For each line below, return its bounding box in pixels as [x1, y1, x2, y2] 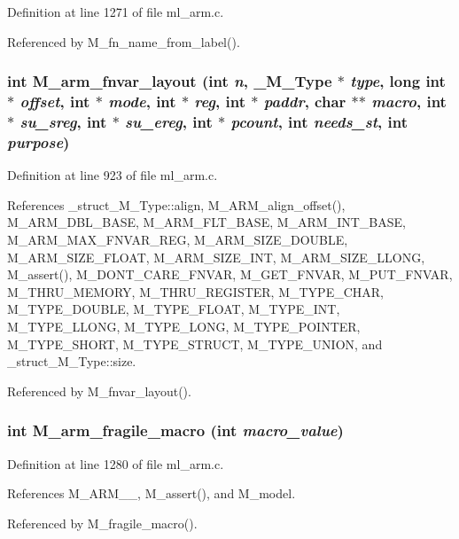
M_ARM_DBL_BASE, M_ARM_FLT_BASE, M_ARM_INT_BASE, [7, 213, 406, 231]
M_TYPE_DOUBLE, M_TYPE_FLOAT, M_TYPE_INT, [7, 300, 340, 318]
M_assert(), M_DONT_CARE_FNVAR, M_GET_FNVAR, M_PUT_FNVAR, [7, 265, 453, 284]
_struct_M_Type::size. [7, 352, 136, 371]
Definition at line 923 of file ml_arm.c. [7, 166, 218, 184]
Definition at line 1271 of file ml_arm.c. [7, 3, 224, 20]
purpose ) [7, 130, 70, 152]
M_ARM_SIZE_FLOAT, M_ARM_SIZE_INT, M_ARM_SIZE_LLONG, [7, 247, 425, 266]
